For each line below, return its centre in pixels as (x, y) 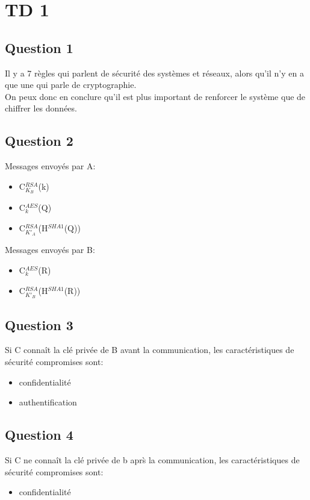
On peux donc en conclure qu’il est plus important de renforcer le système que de (155, 96)
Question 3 (39, 324)
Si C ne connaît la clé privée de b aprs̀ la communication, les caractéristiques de (152, 460)
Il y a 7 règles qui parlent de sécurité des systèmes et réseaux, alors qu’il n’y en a (154, 73)
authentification (48, 402)
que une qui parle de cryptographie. (71, 85)
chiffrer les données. (41, 108)
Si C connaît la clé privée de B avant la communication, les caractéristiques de (150, 350)
